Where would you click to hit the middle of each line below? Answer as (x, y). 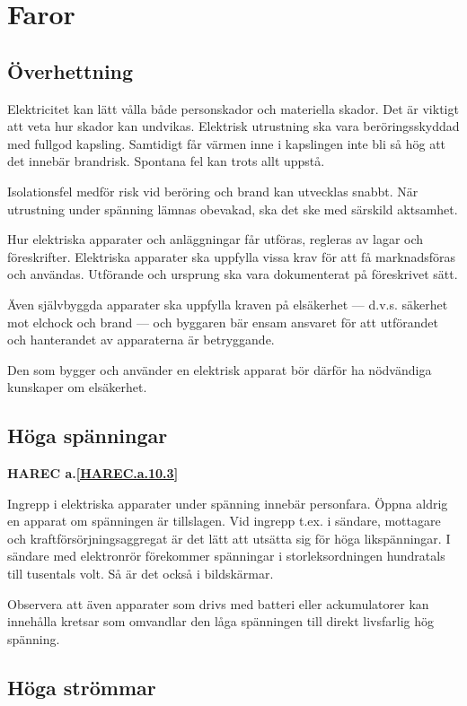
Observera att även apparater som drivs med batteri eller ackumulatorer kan (218, 603)
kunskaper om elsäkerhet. (77, 387)
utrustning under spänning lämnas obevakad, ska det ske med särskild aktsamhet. (233, 209)
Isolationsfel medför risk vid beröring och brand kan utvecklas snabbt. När (213, 191)
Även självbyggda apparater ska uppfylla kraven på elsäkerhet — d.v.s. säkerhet (228, 304)
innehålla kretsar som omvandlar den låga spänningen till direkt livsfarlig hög (221, 621)
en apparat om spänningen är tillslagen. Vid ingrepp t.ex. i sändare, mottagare (224, 521)
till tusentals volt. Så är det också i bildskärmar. (141, 574)
